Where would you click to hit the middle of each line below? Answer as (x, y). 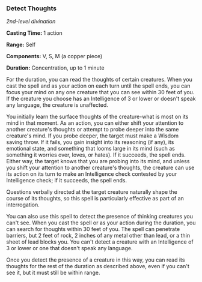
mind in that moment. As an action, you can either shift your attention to (95, 123)
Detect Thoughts (32, 8)
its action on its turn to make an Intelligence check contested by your (92, 174)
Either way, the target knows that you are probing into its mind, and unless (98, 161)
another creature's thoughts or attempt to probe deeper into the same (93, 130)
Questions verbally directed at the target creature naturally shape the (92, 192)
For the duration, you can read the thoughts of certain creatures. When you (99, 80)
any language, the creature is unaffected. (57, 105)
